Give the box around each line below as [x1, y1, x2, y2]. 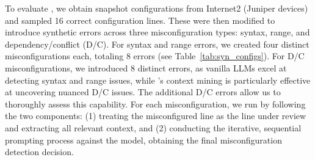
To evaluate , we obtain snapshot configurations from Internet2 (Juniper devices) [5, 2, 308, 14]
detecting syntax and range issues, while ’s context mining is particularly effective [5, 73, 311, 86]
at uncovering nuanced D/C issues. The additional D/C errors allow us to [5, 85, 281, 98]
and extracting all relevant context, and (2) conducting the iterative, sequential [5, 121, 302, 134]
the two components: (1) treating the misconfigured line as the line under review [5, 109, 306, 122]
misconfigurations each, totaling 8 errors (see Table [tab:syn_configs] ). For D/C [5, 49, 305, 62]
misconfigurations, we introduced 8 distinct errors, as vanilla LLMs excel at [5, 61, 287, 74]
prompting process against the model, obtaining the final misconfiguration [5, 133, 282, 146]
